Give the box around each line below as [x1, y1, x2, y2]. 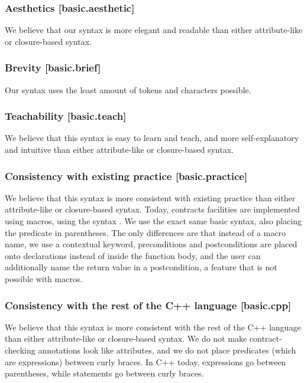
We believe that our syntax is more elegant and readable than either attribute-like [5, 24, 303, 36]
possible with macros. [5, 273, 83, 284]
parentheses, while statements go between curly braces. [5, 367, 204, 379]
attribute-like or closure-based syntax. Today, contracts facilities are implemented [5, 203, 300, 215]
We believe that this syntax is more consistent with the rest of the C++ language [5, 320, 301, 333]
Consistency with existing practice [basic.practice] [5, 168, 248, 183]
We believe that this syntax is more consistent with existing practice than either [5, 191, 296, 204]
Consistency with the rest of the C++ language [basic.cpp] [5, 297, 292, 312]
